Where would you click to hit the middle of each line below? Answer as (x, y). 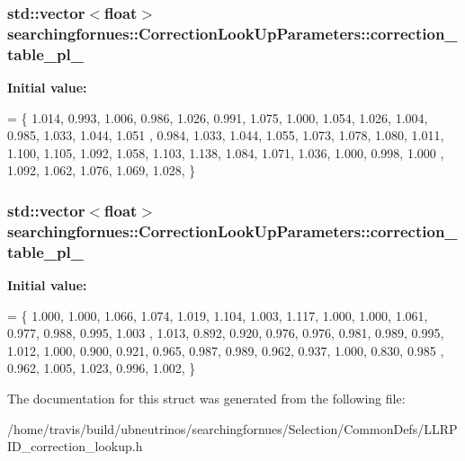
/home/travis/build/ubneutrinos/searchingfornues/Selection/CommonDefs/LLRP (232, 428)
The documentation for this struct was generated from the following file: (206, 399)
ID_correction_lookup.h (75, 446)
